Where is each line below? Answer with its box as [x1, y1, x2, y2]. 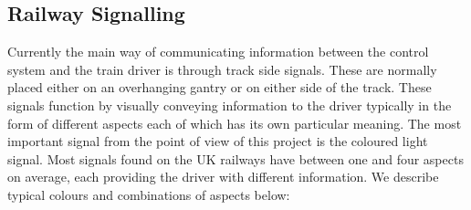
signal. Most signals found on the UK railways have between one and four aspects [7, 149, 464, 168]
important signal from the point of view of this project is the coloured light [7, 131, 428, 151]
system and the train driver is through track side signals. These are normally [7, 59, 437, 79]
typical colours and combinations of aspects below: [7, 184, 290, 204]
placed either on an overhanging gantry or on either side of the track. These [7, 78, 432, 97]
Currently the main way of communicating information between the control [7, 42, 429, 61]
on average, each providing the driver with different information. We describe [7, 167, 439, 186]
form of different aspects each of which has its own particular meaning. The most [7, 113, 462, 132]
